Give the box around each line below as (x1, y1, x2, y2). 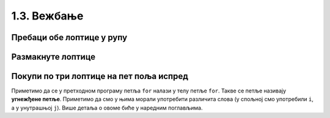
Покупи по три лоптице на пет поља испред (11, 71, 189, 82)
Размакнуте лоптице (11, 52, 96, 62)
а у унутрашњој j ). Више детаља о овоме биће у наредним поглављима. (11, 104, 203, 111)
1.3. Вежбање (11, 9, 84, 23)
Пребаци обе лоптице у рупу (11, 32, 128, 43)
